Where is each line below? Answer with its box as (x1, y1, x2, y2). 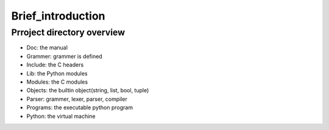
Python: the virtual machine (26, 112, 96, 120)
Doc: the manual (26, 44, 68, 51)
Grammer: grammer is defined (26, 52, 103, 60)
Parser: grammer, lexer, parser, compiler (26, 95, 127, 103)
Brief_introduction (11, 9, 105, 23)
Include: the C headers (26, 61, 84, 68)
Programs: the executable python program (26, 104, 133, 111)
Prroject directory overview (11, 27, 126, 38)
